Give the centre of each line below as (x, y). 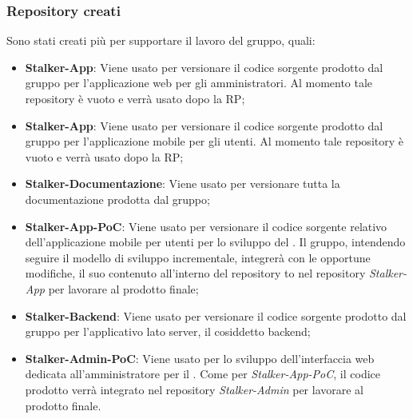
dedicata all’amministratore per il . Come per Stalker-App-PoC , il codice (203, 374)
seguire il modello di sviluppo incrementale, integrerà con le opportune (198, 257)
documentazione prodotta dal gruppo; (117, 199)
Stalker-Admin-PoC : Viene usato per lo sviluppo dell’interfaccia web (200, 358)
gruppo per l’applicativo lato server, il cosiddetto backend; (168, 331)
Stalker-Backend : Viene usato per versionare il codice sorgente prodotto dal (216, 315)
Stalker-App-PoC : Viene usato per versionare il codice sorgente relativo (206, 226)
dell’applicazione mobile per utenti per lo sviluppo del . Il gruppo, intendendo (215, 242)
